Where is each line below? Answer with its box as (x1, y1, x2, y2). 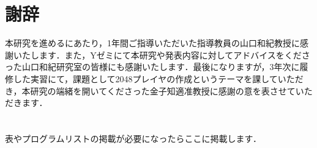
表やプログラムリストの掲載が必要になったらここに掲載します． (5, 132, 262, 144)
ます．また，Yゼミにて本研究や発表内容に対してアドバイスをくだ (39, 48, 302, 61)
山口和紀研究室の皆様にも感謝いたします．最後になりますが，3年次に (21, 60, 300, 73)
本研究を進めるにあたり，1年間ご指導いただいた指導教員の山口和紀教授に (5, 37, 300, 49)
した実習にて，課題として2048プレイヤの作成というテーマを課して (13, 72, 278, 85)
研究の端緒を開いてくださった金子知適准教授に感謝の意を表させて (30, 84, 296, 97)
